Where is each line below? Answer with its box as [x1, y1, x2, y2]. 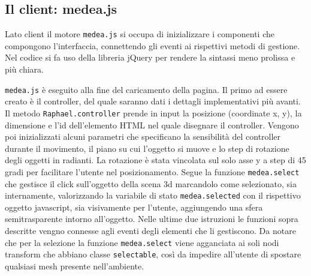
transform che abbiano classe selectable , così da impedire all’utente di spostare [5, 248, 301, 260]
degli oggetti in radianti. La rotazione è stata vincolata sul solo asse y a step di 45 [5, 154, 306, 166]
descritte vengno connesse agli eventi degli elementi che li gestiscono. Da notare [5, 224, 296, 237]
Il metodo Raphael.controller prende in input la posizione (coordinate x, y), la [5, 106, 302, 119]
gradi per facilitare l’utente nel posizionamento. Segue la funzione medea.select [5, 165, 300, 178]
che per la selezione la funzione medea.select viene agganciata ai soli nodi [5, 236, 279, 248]
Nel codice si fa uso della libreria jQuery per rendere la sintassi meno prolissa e [5, 51, 295, 64]
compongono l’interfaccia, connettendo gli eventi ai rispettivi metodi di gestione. [5, 39, 300, 52]
